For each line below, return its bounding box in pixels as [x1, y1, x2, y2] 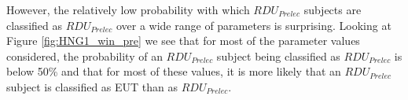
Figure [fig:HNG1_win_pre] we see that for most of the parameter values [6, 32, 360, 49]
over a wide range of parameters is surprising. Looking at [116, 17, 391, 33]
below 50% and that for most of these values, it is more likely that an [6, 63, 341, 80]
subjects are [303, 2, 362, 17]
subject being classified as [216, 47, 340, 64]
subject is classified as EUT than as [6, 78, 178, 94]
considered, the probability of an [6, 47, 163, 64]
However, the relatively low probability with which [6, 2, 250, 17]
